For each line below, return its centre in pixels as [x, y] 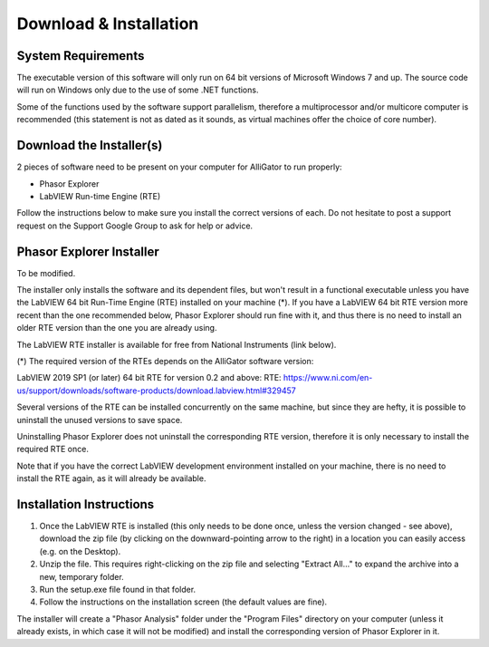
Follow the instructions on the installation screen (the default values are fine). [183, 602]
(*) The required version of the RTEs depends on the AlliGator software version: [165, 361]
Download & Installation [108, 24]
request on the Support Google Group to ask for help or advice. [135, 226]
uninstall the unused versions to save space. [100, 420]
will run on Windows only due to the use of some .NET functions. [138, 90]
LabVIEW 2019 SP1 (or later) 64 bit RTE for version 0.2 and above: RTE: [149, 378]
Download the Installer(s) [90, 145]
